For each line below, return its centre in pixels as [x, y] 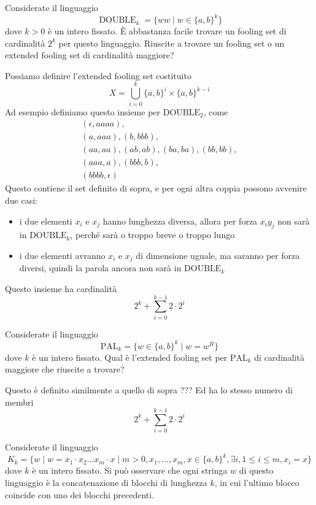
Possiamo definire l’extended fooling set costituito [98, 75]
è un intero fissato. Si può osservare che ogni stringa [130, 470]
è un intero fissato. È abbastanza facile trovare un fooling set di [167, 31]
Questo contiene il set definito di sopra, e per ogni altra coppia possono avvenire [156, 188]
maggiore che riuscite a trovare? [65, 369]
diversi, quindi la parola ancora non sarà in [100, 268]
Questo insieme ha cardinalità [61, 288]
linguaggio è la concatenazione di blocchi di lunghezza [106, 482]
